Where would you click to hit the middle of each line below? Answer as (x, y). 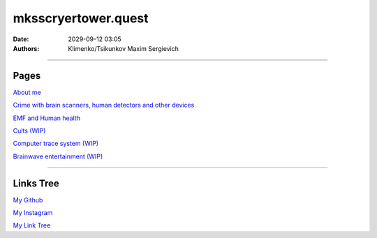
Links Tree (36, 183)
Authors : (26, 48)
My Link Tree (32, 225)
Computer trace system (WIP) (56, 144)
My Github (28, 200)
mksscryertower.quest (81, 18)
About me (27, 92)
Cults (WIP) (29, 131)
